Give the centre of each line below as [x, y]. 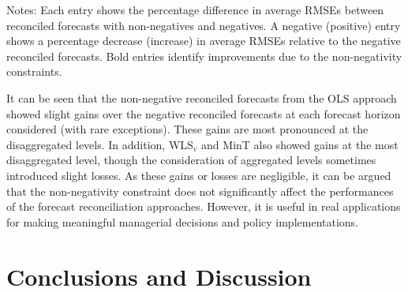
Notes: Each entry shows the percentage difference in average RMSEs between [195, 9]
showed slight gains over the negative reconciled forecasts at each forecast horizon [204, 113]
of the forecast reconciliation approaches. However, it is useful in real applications [204, 206]
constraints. [34, 71]
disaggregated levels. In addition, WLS [100, 144]
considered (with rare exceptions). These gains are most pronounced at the [187, 129]
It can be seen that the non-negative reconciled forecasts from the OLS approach [202, 97]
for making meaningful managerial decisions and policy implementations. [183, 221]
